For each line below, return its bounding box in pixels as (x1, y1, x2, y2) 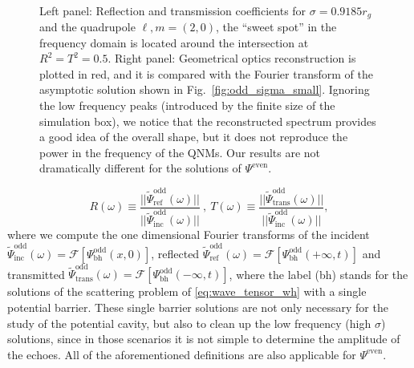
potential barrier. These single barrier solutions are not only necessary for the (7, 298, 388, 315)
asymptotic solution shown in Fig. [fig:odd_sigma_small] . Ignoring (39, 81, 370, 98)
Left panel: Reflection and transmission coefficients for (39, 2, 306, 18)
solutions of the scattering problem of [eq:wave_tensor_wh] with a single (7, 283, 367, 300)
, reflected (151, 245, 200, 261)
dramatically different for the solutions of (39, 160, 241, 176)
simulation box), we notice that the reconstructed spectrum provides (39, 112, 376, 129)
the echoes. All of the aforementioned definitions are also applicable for (7, 346, 356, 362)
